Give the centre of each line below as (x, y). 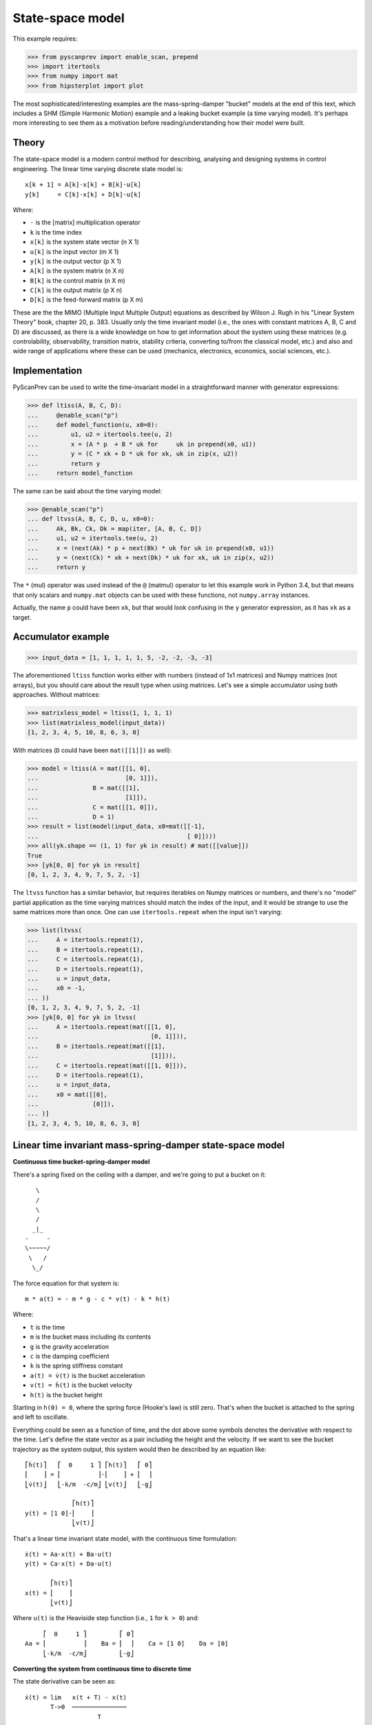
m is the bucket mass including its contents (91, 1337)
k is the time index (56, 232)
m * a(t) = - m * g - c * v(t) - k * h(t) (98, 1299)
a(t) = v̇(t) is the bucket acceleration (87, 1375)
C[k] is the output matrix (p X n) (76, 290)
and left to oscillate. (41, 1417)
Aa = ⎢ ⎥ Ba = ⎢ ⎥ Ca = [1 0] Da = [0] (127, 1644)
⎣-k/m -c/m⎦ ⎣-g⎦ (89, 1653)
